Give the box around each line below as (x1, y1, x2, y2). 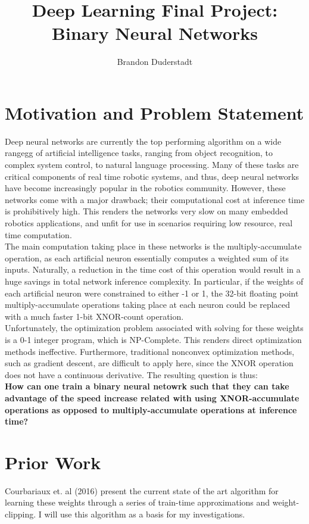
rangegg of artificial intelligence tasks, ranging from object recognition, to (5, 146, 273, 159)
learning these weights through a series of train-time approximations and (5, 496, 270, 509)
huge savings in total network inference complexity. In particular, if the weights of (5, 275, 304, 287)
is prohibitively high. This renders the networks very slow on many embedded (5, 205, 288, 217)
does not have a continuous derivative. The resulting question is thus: (5, 368, 258, 380)
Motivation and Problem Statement (5, 100, 304, 124)
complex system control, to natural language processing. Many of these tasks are (5, 158, 299, 171)
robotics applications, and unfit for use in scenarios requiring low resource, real (5, 217, 293, 229)
